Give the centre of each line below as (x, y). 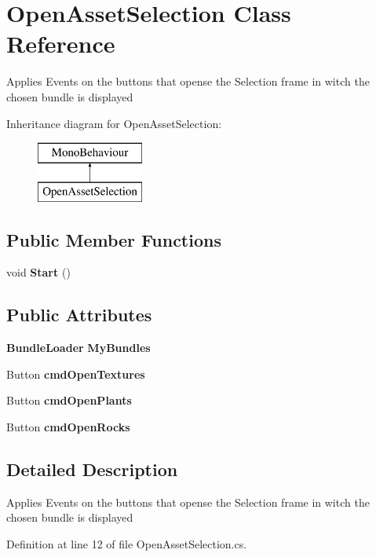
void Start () (38, 272)
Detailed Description (92, 469)
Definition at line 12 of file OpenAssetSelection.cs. (127, 544)
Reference (61, 44)
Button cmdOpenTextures (76, 374)
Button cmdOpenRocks (68, 427)
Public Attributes (79, 315)
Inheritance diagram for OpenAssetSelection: (114, 123)
